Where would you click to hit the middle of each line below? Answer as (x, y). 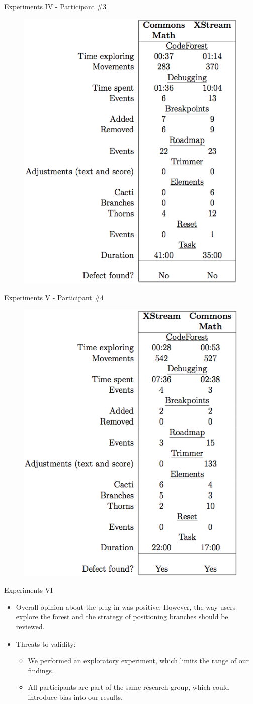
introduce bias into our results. (75, 697)
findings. (41, 670)
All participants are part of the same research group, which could (129, 687)
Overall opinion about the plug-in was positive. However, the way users (126, 607)
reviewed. (30, 626)
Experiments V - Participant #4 (54, 297)
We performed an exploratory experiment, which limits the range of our (139, 660)
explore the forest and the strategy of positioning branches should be (122, 617)
